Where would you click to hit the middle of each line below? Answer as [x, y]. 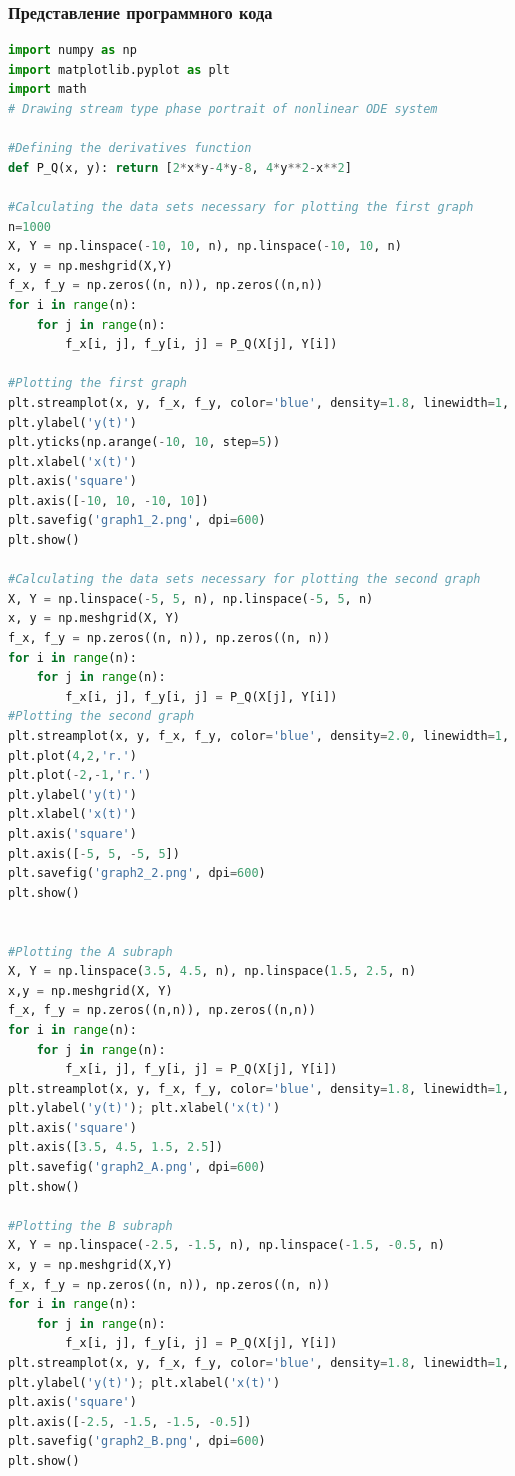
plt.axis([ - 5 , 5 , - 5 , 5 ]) [94, 853]
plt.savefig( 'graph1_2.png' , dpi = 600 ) [137, 520]
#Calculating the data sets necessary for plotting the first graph [241, 206]
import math [47, 89]
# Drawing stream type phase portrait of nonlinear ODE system [223, 109]
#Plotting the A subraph [90, 951]
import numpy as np [72, 50]
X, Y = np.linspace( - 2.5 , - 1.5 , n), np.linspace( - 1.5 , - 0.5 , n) [226, 1245]
